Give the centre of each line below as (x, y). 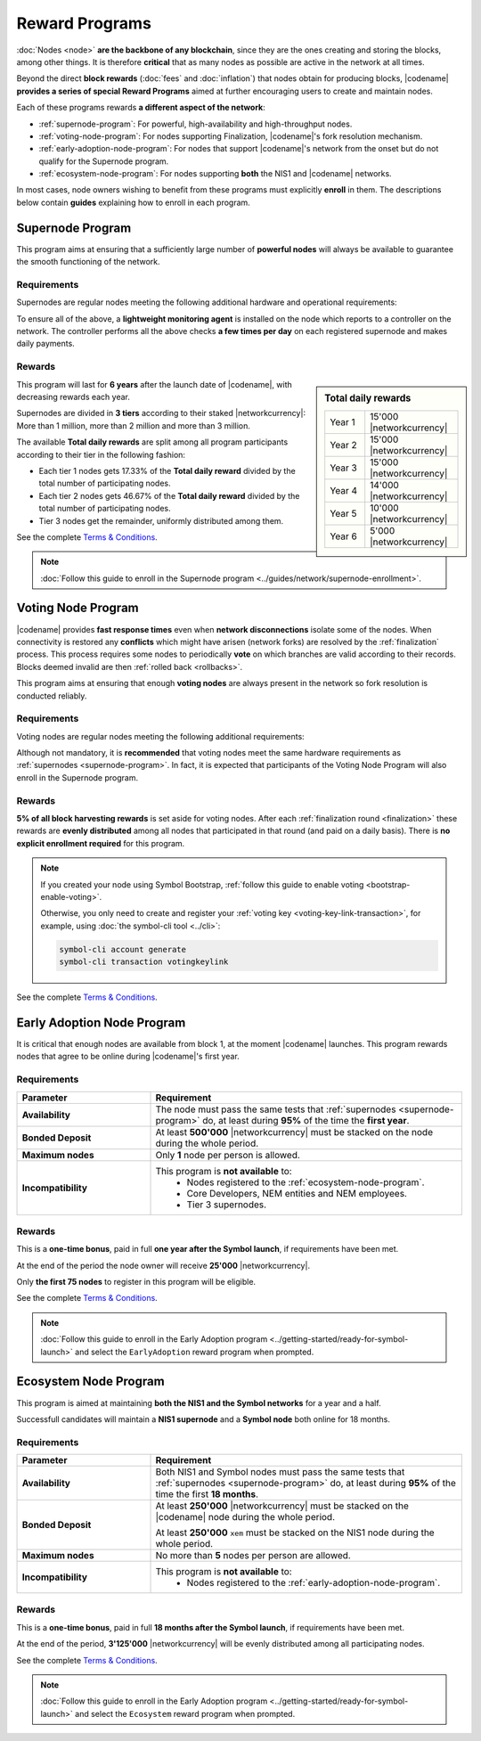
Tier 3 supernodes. (227, 1205)
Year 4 (344, 490)
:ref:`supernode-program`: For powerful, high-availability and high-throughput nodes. (196, 124)
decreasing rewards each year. (73, 396)
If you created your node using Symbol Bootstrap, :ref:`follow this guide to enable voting (202, 884)
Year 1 (342, 421)
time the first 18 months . (207, 1494)
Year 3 (344, 468)
